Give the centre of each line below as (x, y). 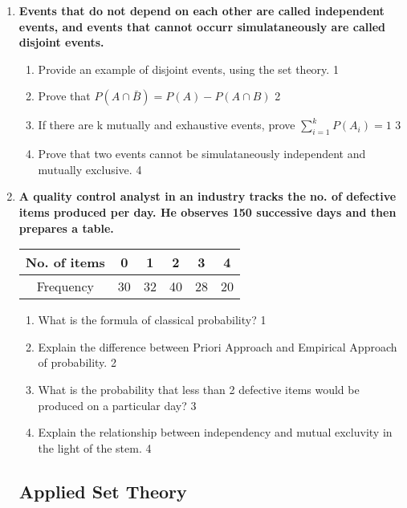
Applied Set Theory (103, 491)
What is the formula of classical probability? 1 (152, 320)
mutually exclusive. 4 (90, 169)
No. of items (65, 262)
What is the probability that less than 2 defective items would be (199, 389)
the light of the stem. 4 (95, 447)
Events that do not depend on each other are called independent (201, 10)
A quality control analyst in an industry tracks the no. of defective (208, 196)
